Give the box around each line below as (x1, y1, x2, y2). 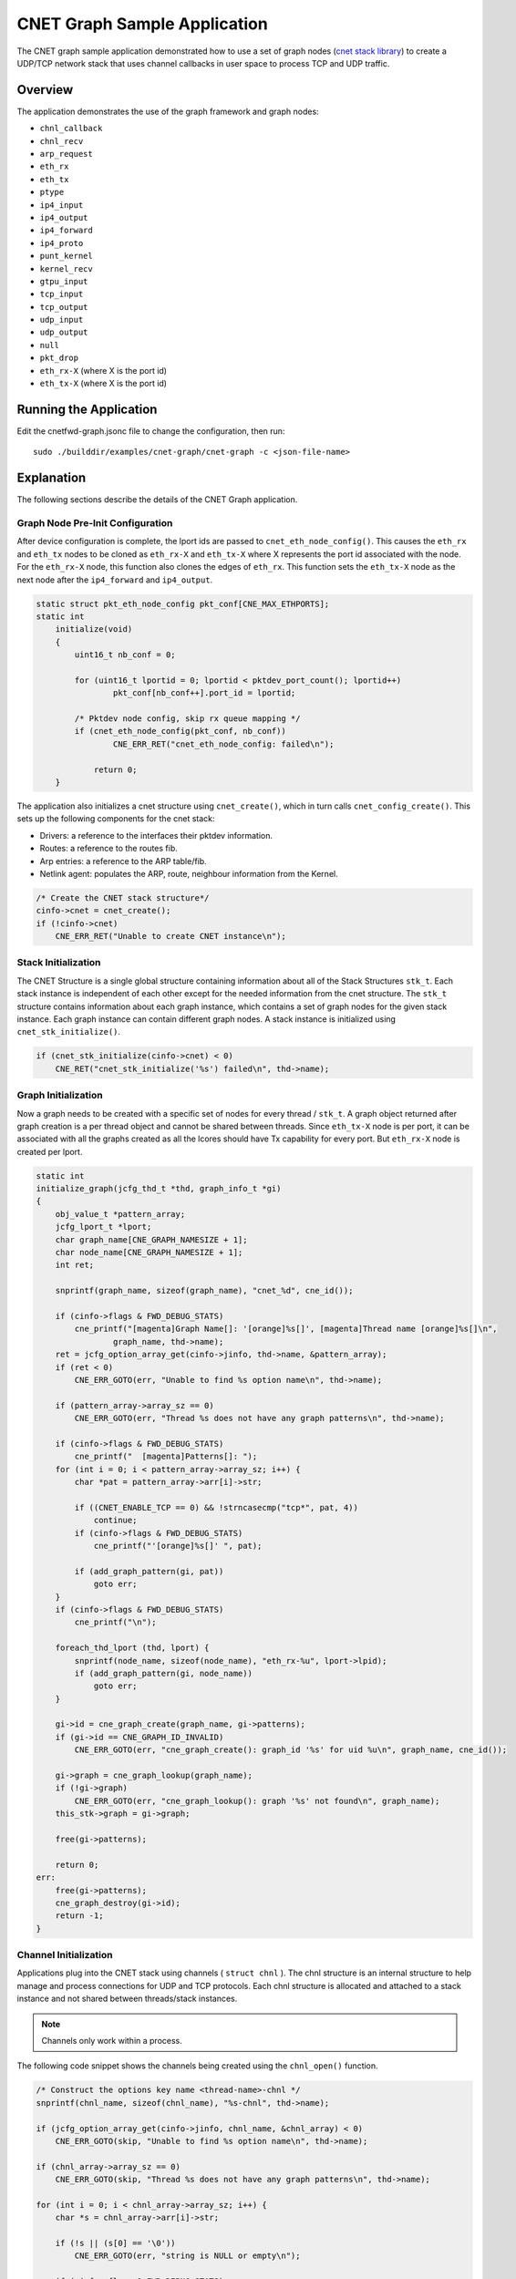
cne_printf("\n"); (74, 1617, 157, 1627)
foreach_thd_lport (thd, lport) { (55, 1643, 210, 1654)
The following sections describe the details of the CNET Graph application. (16, 494, 298, 505)
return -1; (55, 1911, 104, 1921)
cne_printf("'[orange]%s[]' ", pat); (93, 1541, 263, 1551)
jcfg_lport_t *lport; (55, 1222, 152, 1232)
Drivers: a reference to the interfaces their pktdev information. (39, 830, 273, 840)
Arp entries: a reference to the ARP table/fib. (39, 855, 207, 866)
